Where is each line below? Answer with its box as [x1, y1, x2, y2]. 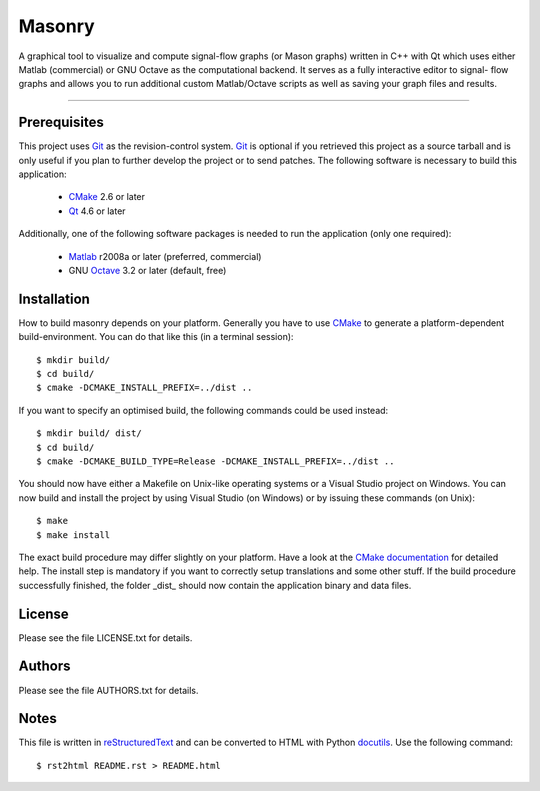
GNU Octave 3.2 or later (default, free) [68, 264, 227, 276]
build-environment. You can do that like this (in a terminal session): [18, 331, 294, 343]
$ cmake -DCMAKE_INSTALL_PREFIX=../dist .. [36, 382, 253, 394]
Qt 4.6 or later [68, 205, 126, 217]
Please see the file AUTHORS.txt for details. [18, 684, 199, 696]
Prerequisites [18, 114, 104, 131]
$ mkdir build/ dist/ [36, 428, 142, 439]
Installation [18, 290, 90, 307]
